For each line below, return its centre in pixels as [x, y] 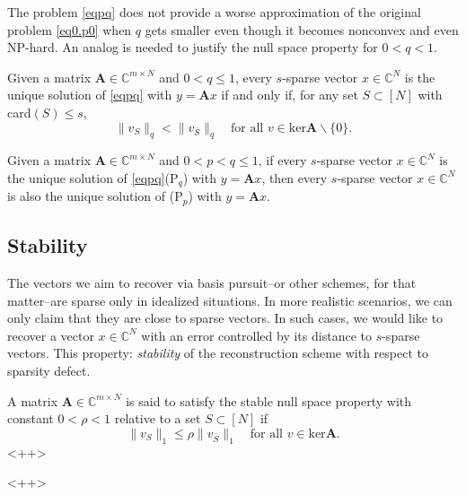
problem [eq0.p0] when [70, 29]
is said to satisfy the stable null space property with [269, 400]
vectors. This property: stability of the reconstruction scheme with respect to [218, 353]
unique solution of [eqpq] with [90, 95]
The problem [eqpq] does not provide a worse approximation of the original [214, 12]
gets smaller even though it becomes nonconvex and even [302, 29]
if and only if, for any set [290, 95]
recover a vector [51, 335]
